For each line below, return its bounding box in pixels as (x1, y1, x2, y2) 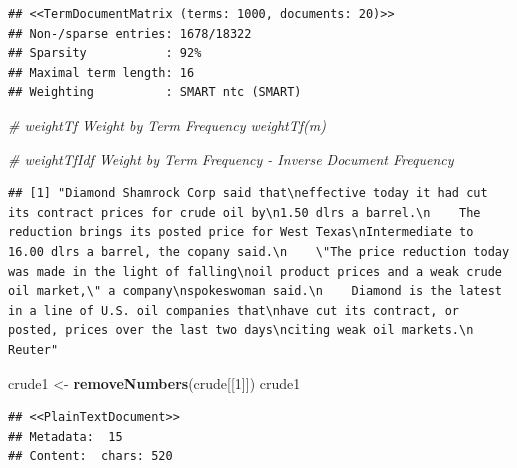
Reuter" (8, 342, 59, 357)
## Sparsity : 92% (8, 46, 202, 61)
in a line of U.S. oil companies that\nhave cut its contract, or (8, 303, 460, 318)
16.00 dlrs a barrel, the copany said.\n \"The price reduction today (8, 244, 510, 259)
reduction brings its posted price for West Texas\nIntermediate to (8, 225, 474, 240)
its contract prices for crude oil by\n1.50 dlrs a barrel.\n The (8, 205, 481, 220)
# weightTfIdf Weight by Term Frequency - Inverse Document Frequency (8, 148, 454, 169)
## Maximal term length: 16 (8, 65, 195, 80)
